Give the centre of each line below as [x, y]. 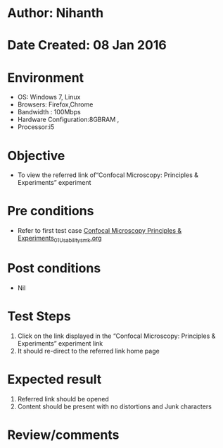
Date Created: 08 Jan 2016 [87, 46]
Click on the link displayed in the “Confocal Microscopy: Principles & [116, 336]
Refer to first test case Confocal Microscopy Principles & [100, 231]
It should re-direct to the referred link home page [88, 351]
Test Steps [39, 316]
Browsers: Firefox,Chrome [55, 104]
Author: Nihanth [56, 13]
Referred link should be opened [63, 399]
